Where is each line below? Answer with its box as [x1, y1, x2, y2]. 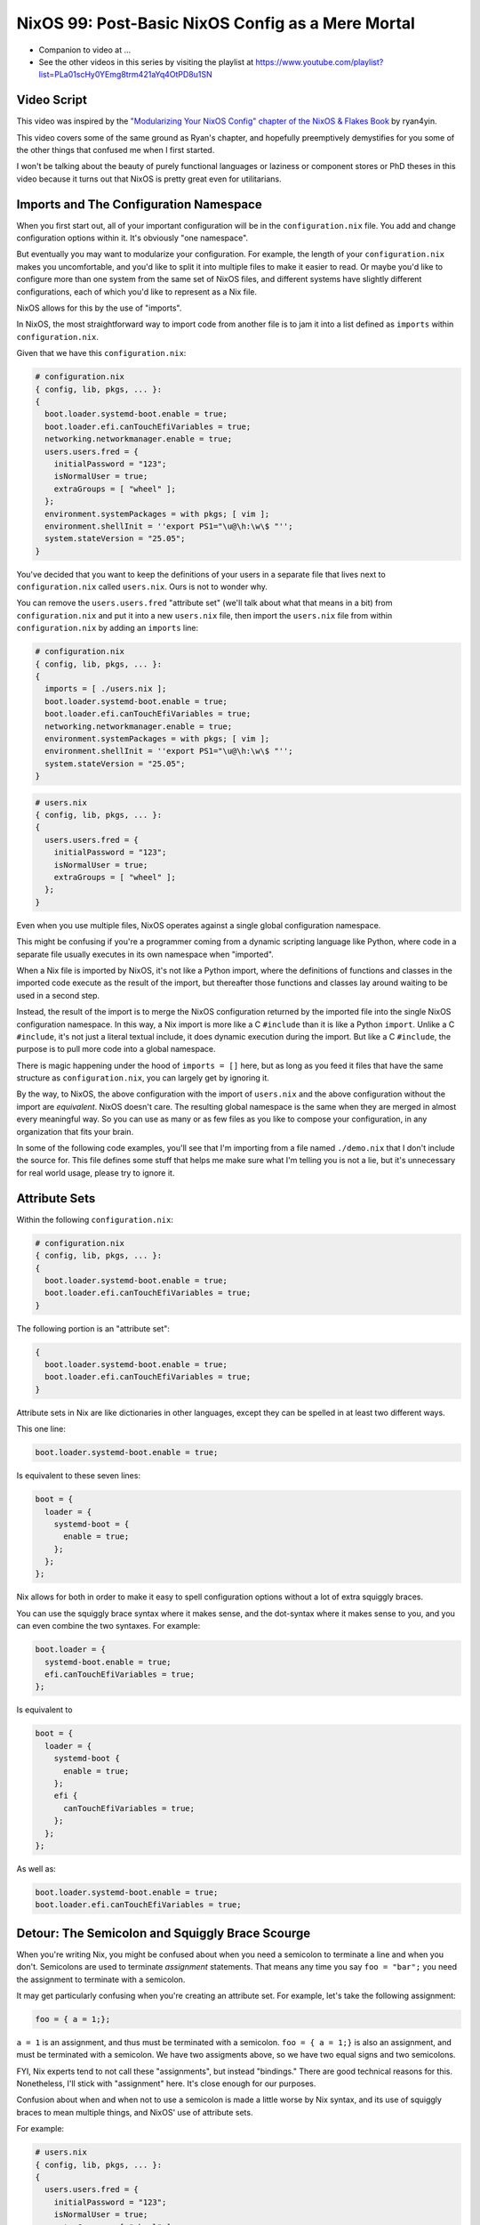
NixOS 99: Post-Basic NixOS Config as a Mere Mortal [16, 13, 415, 33]
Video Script [16, 93, 88, 108]
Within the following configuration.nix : [16, 1214, 173, 1225]
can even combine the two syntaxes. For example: [16, 1621, 201, 1631]
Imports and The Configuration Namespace [16, 197, 262, 212]
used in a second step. [16, 990, 100, 1000]
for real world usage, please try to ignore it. [16, 1167, 175, 1178]
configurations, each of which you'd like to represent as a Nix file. [16, 286, 258, 297]
